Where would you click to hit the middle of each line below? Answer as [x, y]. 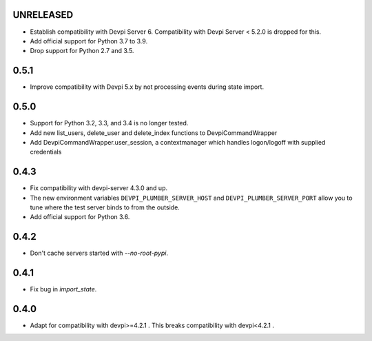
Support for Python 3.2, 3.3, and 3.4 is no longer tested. [109, 123]
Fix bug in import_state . [63, 289]
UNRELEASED [43, 15]
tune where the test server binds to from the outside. [105, 207]
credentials [46, 152]
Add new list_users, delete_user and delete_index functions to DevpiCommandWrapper [154, 133]
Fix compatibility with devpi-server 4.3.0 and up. [99, 188]
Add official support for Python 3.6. [80, 217]
